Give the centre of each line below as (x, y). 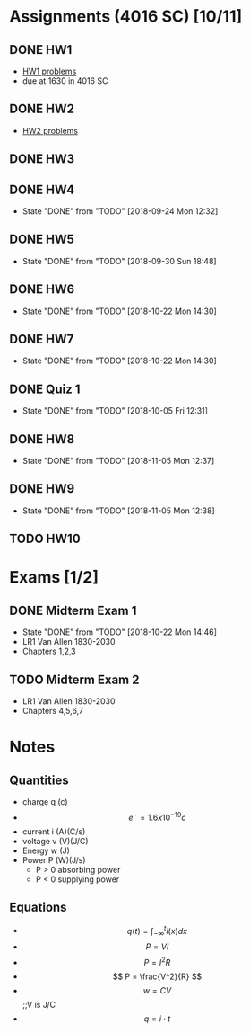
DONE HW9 (42, 489)
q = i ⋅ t (157, 1019)
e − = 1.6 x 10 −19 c (157, 817)
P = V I (157, 947)
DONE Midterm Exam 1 (73, 610)
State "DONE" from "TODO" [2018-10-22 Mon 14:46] (120, 632)
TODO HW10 (45, 539)
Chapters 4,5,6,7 (52, 711)
